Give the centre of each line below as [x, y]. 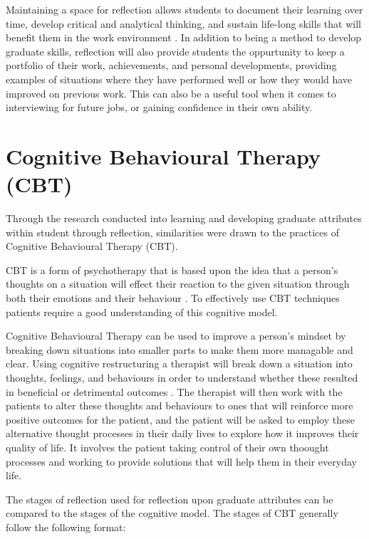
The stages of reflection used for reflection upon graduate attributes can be [170, 499]
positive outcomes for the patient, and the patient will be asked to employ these [180, 419]
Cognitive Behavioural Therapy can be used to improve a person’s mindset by [176, 336]
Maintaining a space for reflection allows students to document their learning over [184, 9]
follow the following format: [66, 527]
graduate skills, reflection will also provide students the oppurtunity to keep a [175, 51]
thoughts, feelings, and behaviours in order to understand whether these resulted [182, 377]
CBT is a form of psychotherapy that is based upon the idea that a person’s [172, 269]
